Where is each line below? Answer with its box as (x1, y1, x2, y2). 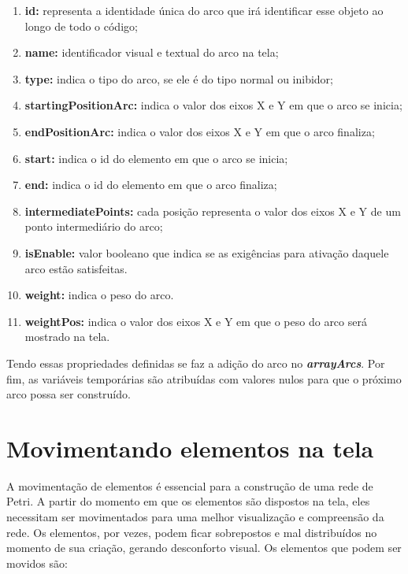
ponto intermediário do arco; (24, 218, 163, 235)
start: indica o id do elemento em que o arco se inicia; (24, 150, 288, 166)
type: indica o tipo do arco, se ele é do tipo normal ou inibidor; (24, 70, 333, 87)
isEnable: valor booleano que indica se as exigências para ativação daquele (24, 244, 389, 261)
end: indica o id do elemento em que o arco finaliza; (24, 176, 277, 193)
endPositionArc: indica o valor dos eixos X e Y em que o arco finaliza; (24, 123, 375, 139)
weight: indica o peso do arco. (24, 287, 174, 303)
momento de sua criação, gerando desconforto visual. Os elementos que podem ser (6, 539, 402, 556)
